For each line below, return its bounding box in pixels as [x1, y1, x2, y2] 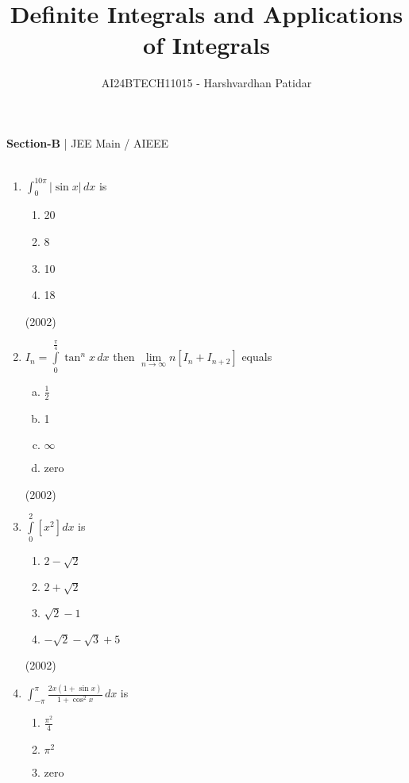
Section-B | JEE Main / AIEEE [6, 134, 169, 151]
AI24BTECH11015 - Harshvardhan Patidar [101, 75, 312, 91]
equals [241, 348, 272, 365]
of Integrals [143, 29, 270, 61]
